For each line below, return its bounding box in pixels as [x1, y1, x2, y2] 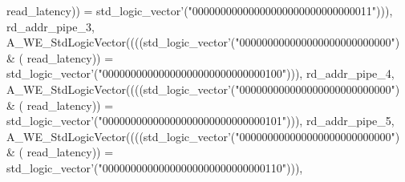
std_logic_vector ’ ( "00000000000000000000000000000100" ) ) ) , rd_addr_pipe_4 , [6, 65, 395, 82]
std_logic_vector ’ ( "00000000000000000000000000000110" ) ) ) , [6, 159, 303, 176]
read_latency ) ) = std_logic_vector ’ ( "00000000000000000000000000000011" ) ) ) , [6, 2, 393, 18]
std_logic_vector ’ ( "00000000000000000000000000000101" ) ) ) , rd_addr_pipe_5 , [6, 112, 395, 129]
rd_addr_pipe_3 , [6, 18, 95, 34]
